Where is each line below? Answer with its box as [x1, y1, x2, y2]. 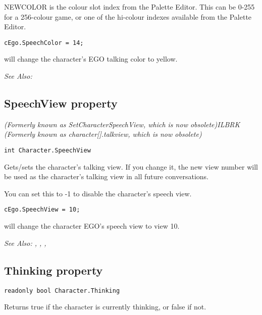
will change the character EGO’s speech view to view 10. [4, 221, 180, 231]
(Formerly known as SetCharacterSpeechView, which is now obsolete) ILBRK [4, 119, 240, 129]
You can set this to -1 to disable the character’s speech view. [4, 188, 192, 198]
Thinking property [4, 262, 103, 278]
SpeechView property [4, 95, 118, 111]
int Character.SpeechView [4, 147, 91, 154]
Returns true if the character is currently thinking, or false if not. [4, 301, 206, 312]
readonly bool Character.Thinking [4, 287, 120, 294]
